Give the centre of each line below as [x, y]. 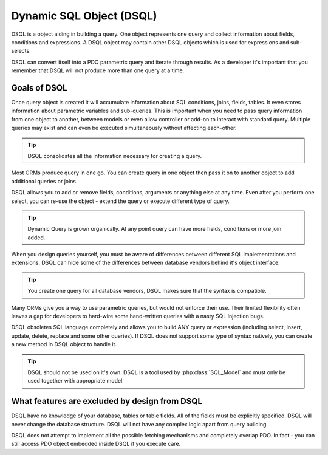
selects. [21, 51]
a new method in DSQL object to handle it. [64, 344]
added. [36, 238]
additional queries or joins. [44, 181]
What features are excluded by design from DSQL [107, 401]
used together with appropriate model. [76, 381]
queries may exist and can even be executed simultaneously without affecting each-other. [124, 128]
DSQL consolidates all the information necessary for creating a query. [115, 156]
